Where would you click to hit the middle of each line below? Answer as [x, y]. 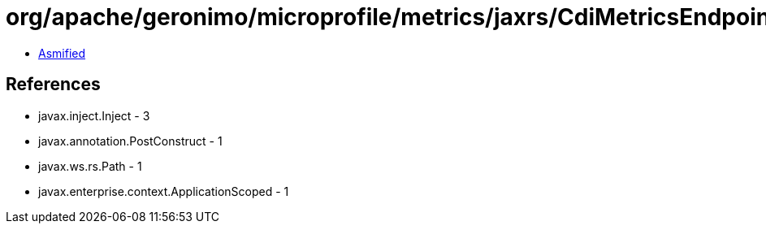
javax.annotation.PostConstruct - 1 [130, 141]
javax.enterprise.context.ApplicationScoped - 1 [164, 191]
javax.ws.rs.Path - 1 [90, 166]
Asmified [62, 53]
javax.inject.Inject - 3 [94, 115]
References [53, 85]
